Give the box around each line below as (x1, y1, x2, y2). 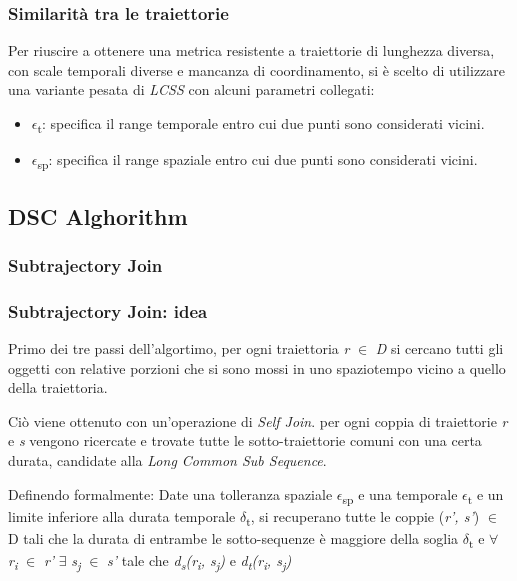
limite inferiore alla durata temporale (8, 505, 236, 526)
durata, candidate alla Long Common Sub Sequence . (8, 450, 327, 471)
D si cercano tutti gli (375, 338, 504, 359)
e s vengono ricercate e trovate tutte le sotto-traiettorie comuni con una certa (8, 430, 482, 451)
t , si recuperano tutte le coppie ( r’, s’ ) (246, 505, 480, 529)
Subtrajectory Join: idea (8, 298, 208, 323)
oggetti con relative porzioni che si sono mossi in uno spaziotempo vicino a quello (8, 357, 506, 378)
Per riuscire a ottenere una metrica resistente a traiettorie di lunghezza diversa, (8, 40, 495, 61)
